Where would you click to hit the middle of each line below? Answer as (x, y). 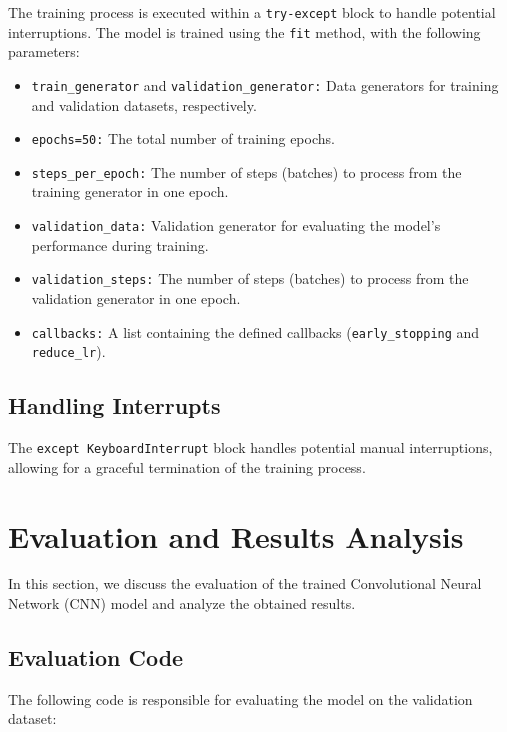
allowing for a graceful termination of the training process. (187, 466)
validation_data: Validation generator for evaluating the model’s (236, 225)
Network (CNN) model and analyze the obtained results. (182, 603)
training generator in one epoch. (130, 191)
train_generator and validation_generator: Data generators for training (265, 84)
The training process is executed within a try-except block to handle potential (252, 12)
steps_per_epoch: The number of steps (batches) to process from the (246, 171)
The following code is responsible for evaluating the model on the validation (240, 698)
